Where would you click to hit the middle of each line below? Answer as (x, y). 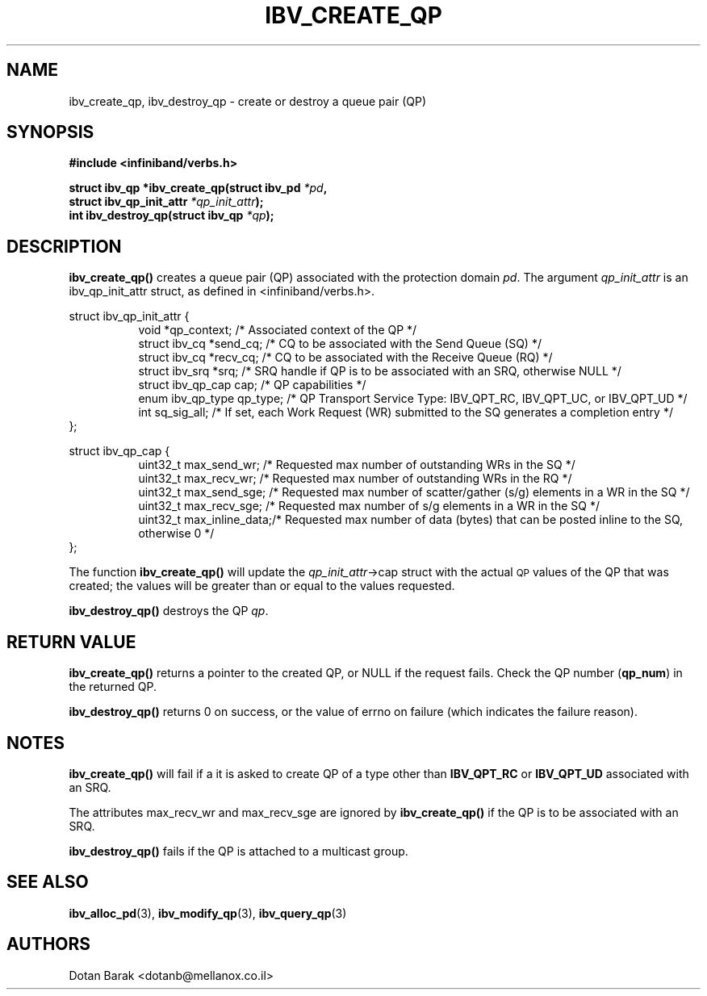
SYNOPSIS (50, 132)
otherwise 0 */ (176, 534)
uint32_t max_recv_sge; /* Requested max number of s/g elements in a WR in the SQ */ (369, 506)
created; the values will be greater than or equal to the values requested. (262, 586)
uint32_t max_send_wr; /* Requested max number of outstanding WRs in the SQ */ (357, 465)
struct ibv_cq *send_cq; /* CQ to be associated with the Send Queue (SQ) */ (340, 344)
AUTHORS (49, 944)
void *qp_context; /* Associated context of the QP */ (278, 330)
